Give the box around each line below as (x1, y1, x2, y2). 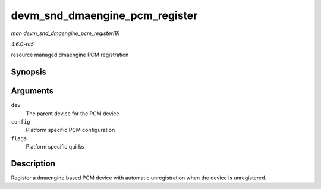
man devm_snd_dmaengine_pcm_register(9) (11, 30, 120, 37)
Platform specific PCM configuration (26, 127, 115, 134)
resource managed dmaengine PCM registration (11, 51, 129, 59)
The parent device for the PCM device (26, 110, 119, 117)
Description (11, 159, 56, 169)
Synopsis (11, 67, 47, 77)
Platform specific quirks (26, 143, 84, 150)
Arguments (11, 86, 54, 96)
